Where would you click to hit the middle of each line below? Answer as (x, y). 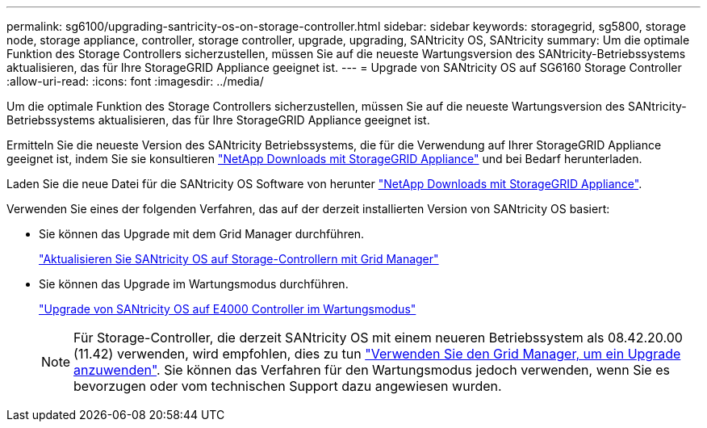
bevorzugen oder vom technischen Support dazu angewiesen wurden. (288, 386)
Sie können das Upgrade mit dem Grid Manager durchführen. (202, 234)
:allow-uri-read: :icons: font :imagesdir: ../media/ (135, 81)
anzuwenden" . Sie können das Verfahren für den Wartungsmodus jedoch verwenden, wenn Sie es (372, 370)
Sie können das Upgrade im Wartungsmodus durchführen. (194, 284)
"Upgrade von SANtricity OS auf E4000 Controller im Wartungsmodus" (228, 309)
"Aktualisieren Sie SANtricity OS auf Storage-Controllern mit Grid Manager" (239, 259)
